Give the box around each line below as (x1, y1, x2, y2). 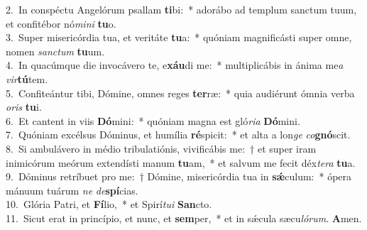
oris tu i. (6, 99, 42, 114)
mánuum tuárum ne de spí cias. (6, 182, 138, 197)
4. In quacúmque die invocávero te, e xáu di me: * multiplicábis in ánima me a (6, 57, 344, 72)
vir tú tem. (6, 71, 48, 86)
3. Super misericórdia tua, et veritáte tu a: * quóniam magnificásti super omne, (6, 30, 352, 45)
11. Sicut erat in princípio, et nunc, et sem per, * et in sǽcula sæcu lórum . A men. (6, 210, 362, 225)
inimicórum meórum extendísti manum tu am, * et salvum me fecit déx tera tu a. (6, 155, 356, 170)
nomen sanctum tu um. (6, 43, 105, 58)
